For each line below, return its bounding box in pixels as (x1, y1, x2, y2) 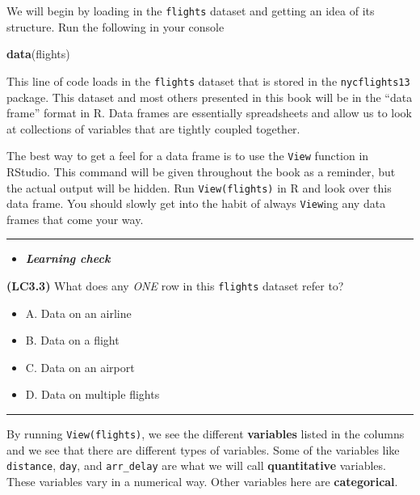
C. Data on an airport (25, 358, 135, 375)
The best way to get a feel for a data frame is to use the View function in (6, 147, 369, 164)
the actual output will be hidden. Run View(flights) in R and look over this (6, 179, 392, 196)
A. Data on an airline (25, 304, 132, 321)
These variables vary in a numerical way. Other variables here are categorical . (6, 472, 398, 489)
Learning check (25, 250, 111, 267)
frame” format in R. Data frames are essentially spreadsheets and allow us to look (6, 104, 412, 121)
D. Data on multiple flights (25, 386, 160, 403)
